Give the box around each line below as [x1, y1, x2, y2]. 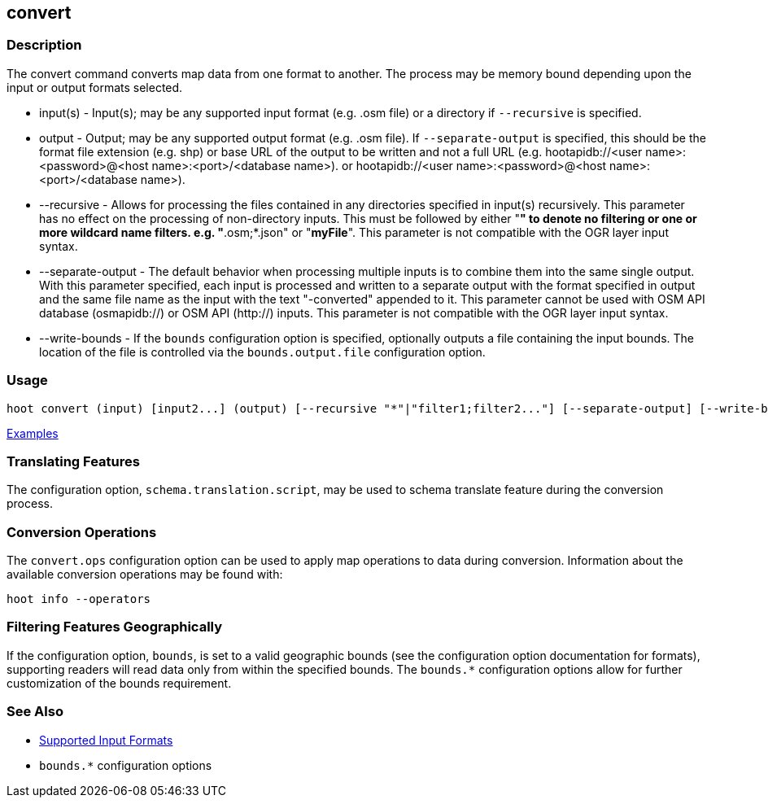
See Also [7, 703, 63, 720]
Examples [7, 426, 59, 440]
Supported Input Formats [39, 732, 173, 747]
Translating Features [7, 452, 140, 470]
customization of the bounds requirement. [7, 675, 232, 690]
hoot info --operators [7, 592, 151, 606]
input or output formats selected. [7, 80, 183, 94]
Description [7, 37, 82, 54]
